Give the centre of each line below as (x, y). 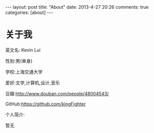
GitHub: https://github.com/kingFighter (46, 104)
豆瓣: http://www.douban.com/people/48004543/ (57, 93)
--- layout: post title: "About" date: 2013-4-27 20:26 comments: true (77, 7)
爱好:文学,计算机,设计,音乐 (33, 83)
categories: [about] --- (29, 12)
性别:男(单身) (19, 61)
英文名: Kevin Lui (23, 50)
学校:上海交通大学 (24, 72)
